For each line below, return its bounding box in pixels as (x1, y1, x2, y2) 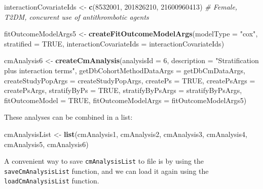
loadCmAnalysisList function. (4, 175, 99, 186)
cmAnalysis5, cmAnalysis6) (4, 138, 89, 149)
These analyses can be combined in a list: (4, 112, 133, 122)
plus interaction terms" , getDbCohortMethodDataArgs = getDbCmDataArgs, (4, 65, 245, 75)
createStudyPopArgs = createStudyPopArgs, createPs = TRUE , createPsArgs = (4, 75, 255, 85)
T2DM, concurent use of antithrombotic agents (4, 11, 149, 22)
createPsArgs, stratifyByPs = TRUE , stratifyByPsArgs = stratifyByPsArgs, (4, 85, 242, 96)
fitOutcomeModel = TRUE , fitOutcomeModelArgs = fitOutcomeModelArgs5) (4, 94, 247, 105)
